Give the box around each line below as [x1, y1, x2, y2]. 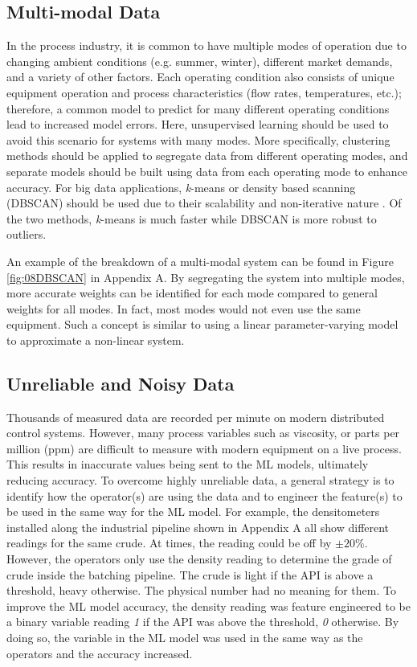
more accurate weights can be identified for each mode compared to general [6, 284, 378, 301]
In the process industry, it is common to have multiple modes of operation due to [6, 37, 407, 54]
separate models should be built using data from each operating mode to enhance [6, 162, 407, 179]
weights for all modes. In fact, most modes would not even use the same [6, 300, 361, 317]
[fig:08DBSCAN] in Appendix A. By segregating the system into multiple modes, [6, 268, 405, 285]
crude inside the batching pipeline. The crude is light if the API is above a [6, 566, 374, 583]
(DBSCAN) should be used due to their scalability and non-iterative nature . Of [6, 194, 402, 211]
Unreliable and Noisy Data [6, 370, 235, 395]
